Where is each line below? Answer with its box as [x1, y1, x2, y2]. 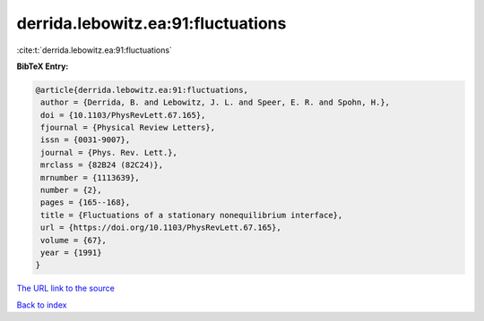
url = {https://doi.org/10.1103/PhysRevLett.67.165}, [40, 223, 281, 232]
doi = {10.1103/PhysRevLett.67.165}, [40, 110, 206, 120]
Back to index [16, 300, 67, 310]
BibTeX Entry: [16, 61, 69, 72]
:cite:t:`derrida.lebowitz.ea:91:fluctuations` [16, 45, 172, 55]
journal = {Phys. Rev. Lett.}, [40, 148, 178, 157]
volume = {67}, [40, 235, 108, 245]
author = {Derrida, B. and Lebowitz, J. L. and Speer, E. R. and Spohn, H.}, [40, 97, 390, 107]
